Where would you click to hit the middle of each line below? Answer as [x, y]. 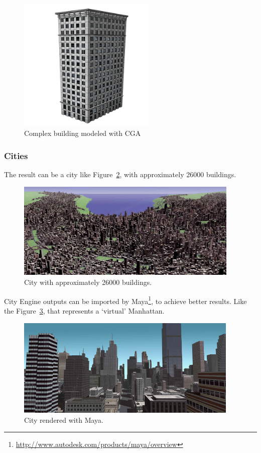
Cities [16, 155]
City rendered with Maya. [64, 420]
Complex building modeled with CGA [83, 133]
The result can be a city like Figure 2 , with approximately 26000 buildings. [120, 174]
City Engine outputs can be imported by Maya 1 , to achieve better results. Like [125, 300]
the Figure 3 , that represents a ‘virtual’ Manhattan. [84, 310]
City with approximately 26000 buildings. [88, 282]
